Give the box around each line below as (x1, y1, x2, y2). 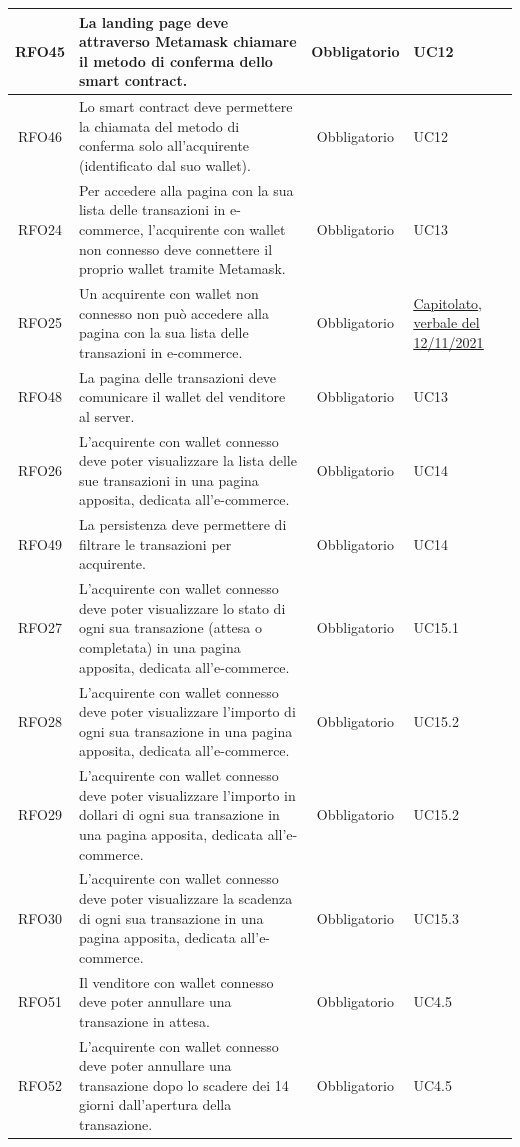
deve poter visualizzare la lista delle (78, 450, 297, 471)
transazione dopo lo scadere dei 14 (78, 1074, 289, 1095)
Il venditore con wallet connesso (78, 971, 274, 992)
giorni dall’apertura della (78, 1094, 232, 1115)
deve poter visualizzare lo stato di (78, 597, 286, 618)
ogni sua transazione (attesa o (78, 617, 263, 638)
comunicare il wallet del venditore (78, 386, 286, 407)
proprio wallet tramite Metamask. (78, 258, 286, 279)
